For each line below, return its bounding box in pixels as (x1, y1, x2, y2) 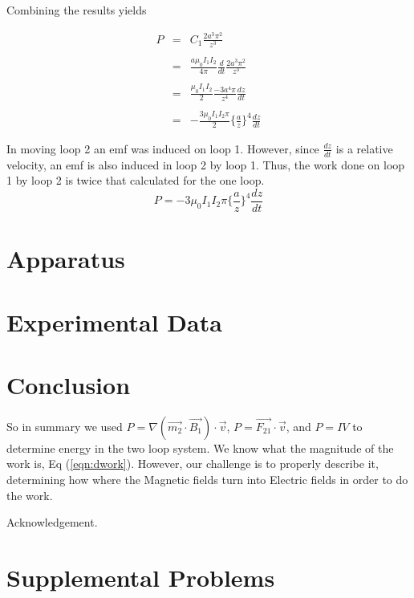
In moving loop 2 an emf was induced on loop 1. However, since (6, 140, 319, 157)
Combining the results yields (6, 2, 147, 18)
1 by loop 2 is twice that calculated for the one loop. (6, 172, 265, 189)
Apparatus (6, 242, 125, 275)
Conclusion (6, 368, 131, 401)
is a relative (335, 140, 393, 157)
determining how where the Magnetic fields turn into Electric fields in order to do (6, 471, 408, 488)
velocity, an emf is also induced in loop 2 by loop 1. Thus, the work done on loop (6, 156, 405, 173)
